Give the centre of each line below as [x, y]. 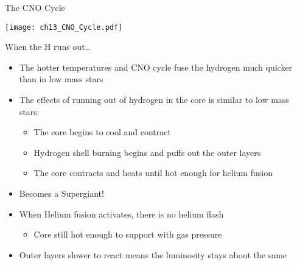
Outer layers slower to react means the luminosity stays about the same [153, 254]
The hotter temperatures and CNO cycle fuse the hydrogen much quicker [156, 67]
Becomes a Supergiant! [61, 193]
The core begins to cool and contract [102, 132]
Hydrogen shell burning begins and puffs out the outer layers [147, 152]
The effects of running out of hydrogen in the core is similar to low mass [154, 100]
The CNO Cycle [35, 7]
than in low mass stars [61, 79]
